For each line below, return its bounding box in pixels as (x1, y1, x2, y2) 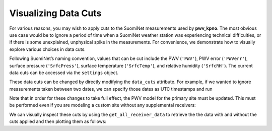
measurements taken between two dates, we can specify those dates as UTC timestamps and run (9, 86, 213, 92)
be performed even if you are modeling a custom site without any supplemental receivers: (9, 102, 196, 108)
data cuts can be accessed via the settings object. (9, 70, 118, 76)
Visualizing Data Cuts (9, 8, 102, 19)
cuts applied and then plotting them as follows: (9, 118, 107, 124)
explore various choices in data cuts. (9, 46, 86, 52)
